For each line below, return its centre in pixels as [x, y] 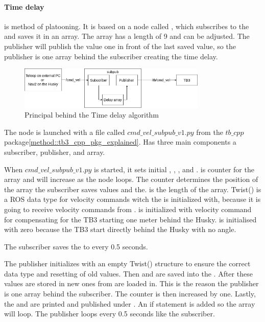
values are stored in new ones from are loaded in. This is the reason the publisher [131, 283]
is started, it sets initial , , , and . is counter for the [174, 169]
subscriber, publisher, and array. [55, 152]
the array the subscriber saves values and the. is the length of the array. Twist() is [133, 189]
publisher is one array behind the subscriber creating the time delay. [111, 56]
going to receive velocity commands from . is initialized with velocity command [128, 209]
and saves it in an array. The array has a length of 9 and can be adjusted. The [127, 36]
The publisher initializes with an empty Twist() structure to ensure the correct [127, 263]
